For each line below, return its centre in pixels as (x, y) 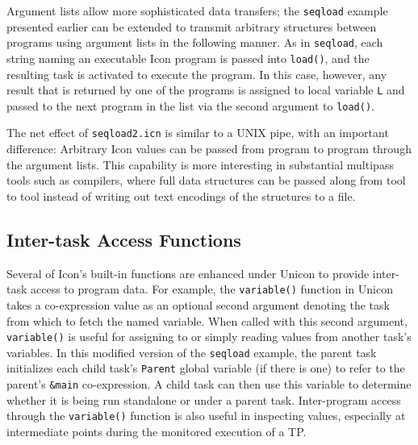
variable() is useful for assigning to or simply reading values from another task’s (209, 337)
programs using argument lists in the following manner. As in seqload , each (195, 42)
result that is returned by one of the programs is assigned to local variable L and (206, 90)
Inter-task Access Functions (124, 239)
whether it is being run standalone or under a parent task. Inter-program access (204, 399)
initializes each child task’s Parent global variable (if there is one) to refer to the (206, 368)
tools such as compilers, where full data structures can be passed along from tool (206, 180)
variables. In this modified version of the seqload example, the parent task (192, 352)
